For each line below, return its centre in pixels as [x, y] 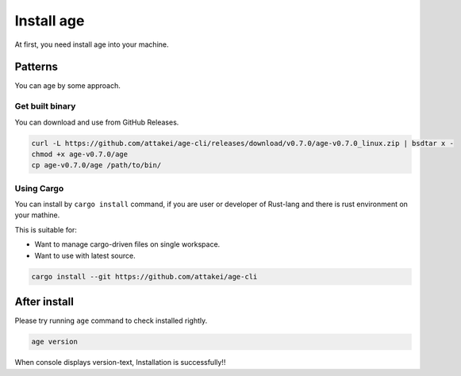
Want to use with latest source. [85, 255]
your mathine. [37, 215]
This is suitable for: [46, 229]
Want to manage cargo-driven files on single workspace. [127, 244]
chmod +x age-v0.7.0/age [80, 154]
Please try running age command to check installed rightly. [111, 320]
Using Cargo [39, 188]
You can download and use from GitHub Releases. [97, 122]
